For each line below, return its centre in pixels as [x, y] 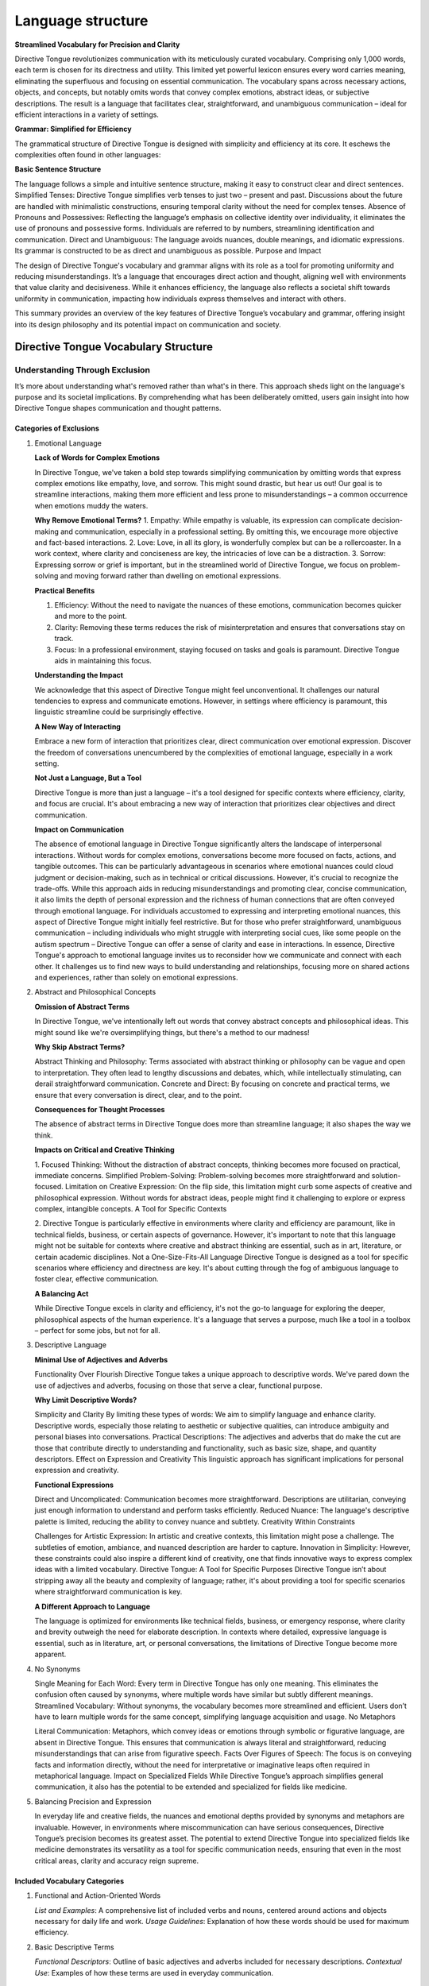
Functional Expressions [74, 1485]
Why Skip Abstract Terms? [80, 1047]
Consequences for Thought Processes [100, 1109]
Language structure [81, 21]
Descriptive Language [71, 1345]
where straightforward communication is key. [108, 1592]
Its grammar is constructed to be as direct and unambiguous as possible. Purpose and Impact [168, 251]
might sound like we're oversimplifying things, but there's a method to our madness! [172, 1032]
